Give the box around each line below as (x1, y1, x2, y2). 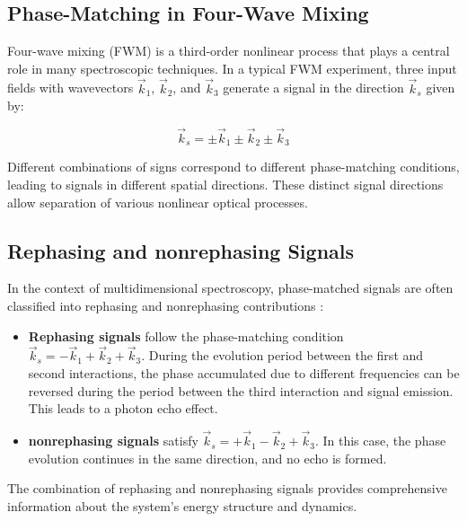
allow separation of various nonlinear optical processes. (7, 192, 308, 211)
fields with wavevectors (7, 78, 134, 97)
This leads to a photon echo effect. (28, 399, 218, 418)
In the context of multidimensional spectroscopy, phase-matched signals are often (7, 278, 454, 297)
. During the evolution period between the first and (141, 346, 424, 365)
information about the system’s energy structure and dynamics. (7, 496, 357, 515)
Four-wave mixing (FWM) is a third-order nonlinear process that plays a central (7, 41, 450, 60)
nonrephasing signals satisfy (28, 431, 198, 450)
